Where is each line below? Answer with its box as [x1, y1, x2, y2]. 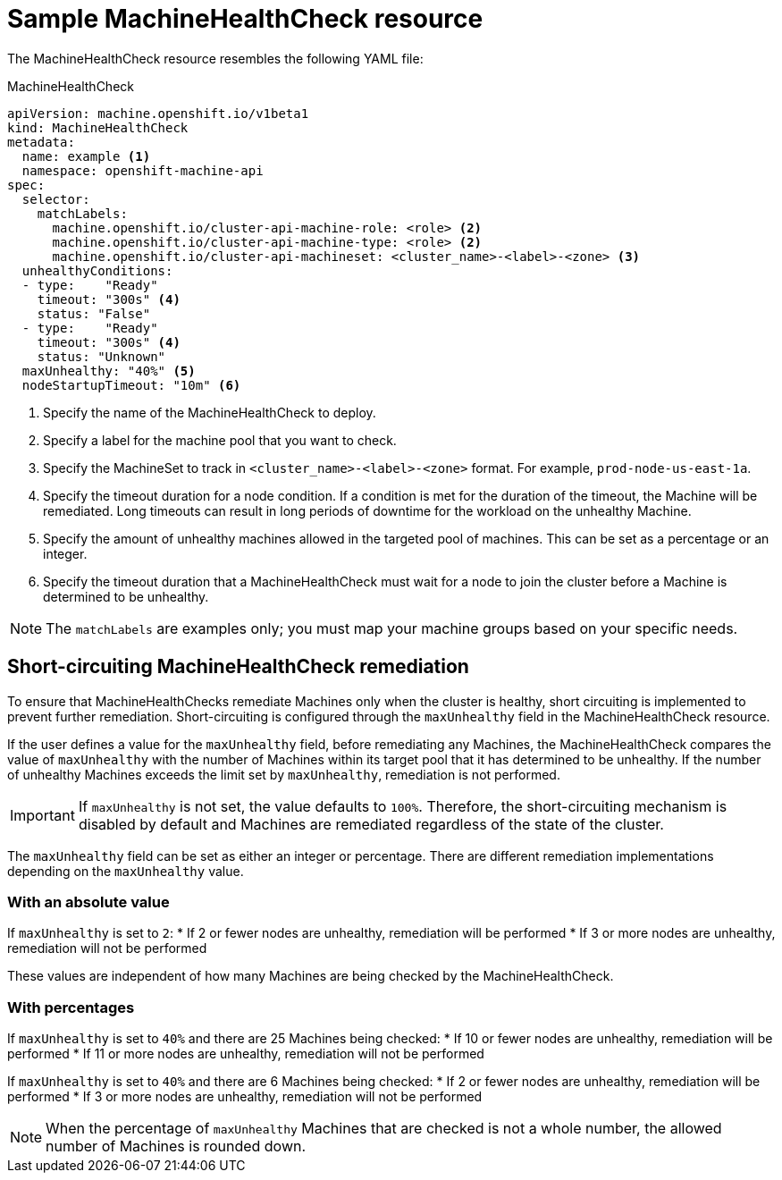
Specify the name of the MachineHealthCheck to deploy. [43, 404, 376, 420]
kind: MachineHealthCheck [7, 120, 189, 135]
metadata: [7, 134, 75, 149]
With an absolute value [7, 892, 170, 911]
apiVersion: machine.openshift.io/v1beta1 [7, 105, 309, 121]
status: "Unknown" [37, 349, 166, 364]
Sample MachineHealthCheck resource [7, 4, 483, 34]
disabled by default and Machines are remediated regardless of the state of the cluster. [78, 814, 664, 833]
